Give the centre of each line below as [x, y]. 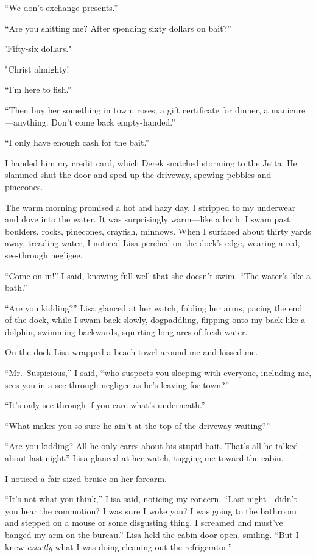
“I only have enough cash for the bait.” [77, 142]
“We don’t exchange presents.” [61, 7]
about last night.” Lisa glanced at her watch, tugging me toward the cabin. [144, 458]
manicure [288, 109]
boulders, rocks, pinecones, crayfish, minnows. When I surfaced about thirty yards [158, 231]
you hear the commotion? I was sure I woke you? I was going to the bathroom [151, 510]
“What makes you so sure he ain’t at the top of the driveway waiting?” [138, 425]
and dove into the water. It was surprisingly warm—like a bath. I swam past [148, 219]
